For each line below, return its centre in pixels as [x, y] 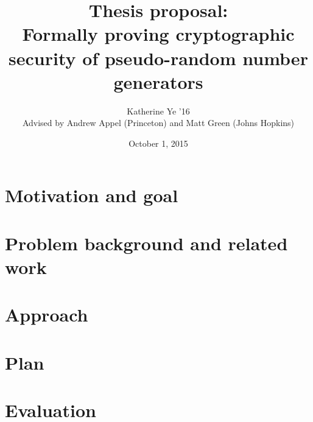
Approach [47, 315]
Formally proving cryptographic [158, 34]
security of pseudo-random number [158, 58]
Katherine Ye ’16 [158, 111]
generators [158, 81]
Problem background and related [146, 243]
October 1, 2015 [158, 143]
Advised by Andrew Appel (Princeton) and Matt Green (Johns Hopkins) [158, 123]
